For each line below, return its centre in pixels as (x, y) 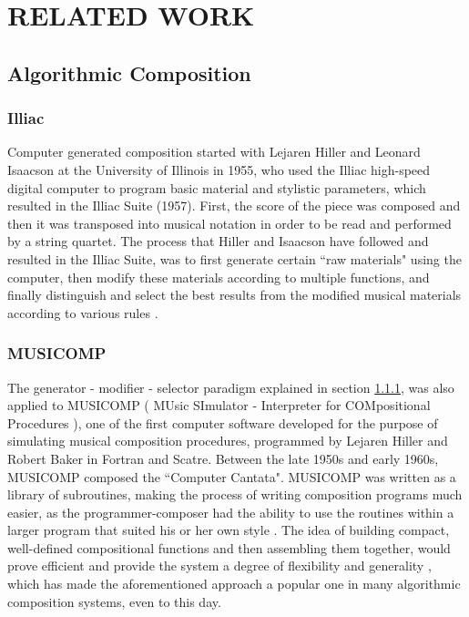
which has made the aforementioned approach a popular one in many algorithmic (234, 584)
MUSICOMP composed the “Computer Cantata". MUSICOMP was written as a (232, 476)
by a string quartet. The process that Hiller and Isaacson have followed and (218, 241)
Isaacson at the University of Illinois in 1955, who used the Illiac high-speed (219, 169)
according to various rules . (83, 312)
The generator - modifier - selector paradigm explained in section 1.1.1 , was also (231, 387)
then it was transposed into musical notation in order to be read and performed (229, 223)
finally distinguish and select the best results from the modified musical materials (234, 295)
